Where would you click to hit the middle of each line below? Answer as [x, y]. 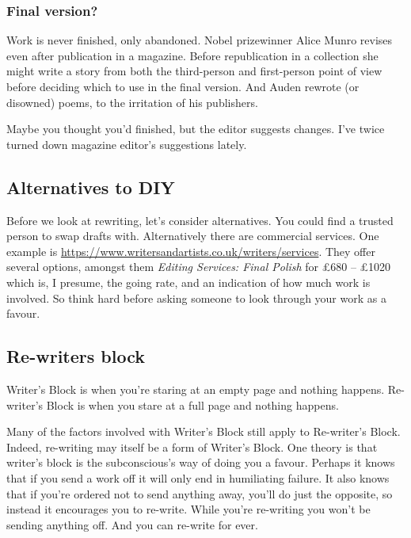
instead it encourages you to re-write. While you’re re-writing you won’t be [188, 509]
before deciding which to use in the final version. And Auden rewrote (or [183, 86]
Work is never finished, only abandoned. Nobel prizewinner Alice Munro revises [200, 40]
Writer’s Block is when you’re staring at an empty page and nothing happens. [196, 389]
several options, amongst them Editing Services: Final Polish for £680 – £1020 [199, 267]
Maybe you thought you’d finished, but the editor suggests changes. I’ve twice [196, 129]
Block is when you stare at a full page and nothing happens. [192, 404]
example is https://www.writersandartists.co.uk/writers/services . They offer [191, 251]
